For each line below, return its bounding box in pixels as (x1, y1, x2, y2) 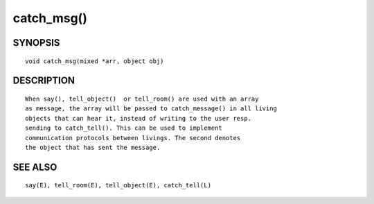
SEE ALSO (12, 161, 57, 173)
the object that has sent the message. (25, 143, 161, 151)
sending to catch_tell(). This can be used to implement (25, 124, 223, 132)
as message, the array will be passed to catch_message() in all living (25, 105, 277, 112)
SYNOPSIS (12, 37, 60, 49)
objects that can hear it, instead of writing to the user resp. (25, 114, 252, 122)
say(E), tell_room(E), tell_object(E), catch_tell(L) (25, 181, 211, 189)
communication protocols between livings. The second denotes (25, 134, 241, 142)
